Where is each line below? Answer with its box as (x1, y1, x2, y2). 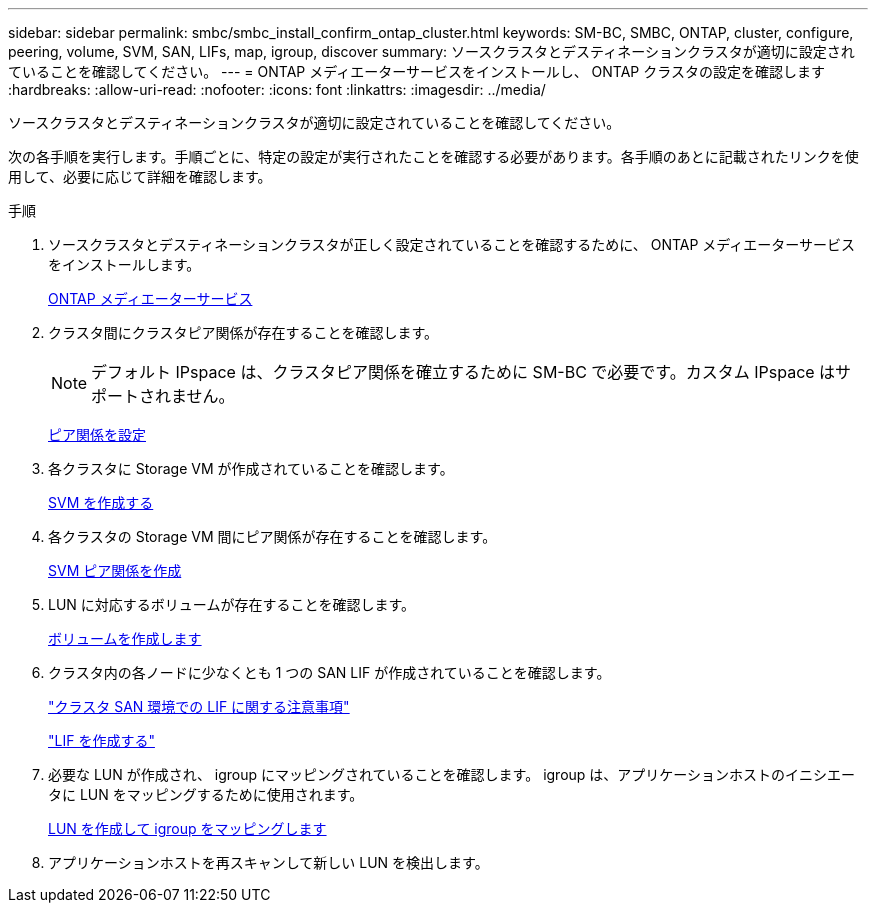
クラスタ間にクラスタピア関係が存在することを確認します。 (48, 324, 439, 341)
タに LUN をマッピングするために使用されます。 (48, 786, 364, 803)
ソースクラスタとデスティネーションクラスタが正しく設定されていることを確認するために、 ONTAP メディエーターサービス (48, 236, 856, 253)
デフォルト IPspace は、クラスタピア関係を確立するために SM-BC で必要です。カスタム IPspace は (91, 362, 836, 382)
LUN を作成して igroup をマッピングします (48, 820, 327, 837)
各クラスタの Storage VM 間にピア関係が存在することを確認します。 (48, 528, 497, 545)
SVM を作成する (48, 494, 154, 511)
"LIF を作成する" (48, 732, 155, 749)
